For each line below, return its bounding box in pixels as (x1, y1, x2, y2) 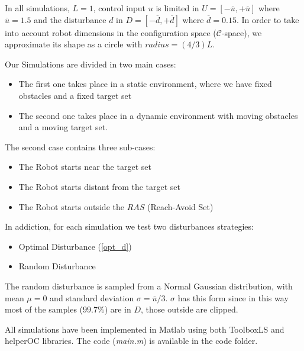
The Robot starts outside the (18, 200, 124, 212)
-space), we (221, 26, 262, 38)
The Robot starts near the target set (18, 160, 151, 173)
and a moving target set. (18, 121, 108, 133)
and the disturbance (34, 13, 106, 25)
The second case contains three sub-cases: (5, 140, 156, 153)
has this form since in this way (177, 291, 289, 304)
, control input (93, 2, 146, 14)
